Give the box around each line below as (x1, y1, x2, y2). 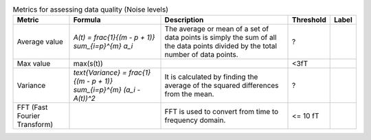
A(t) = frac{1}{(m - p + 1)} (73, 33, 155, 43)
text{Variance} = (73, 68, 127, 78)
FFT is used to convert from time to (164, 107, 279, 117)
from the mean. (164, 89, 214, 99)
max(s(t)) (73, 59, 103, 69)
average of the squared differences (164, 81, 279, 91)
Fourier (16, 111, 41, 121)
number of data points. (164, 50, 238, 60)
